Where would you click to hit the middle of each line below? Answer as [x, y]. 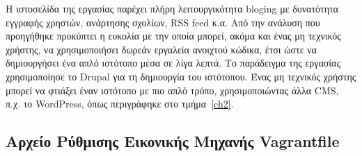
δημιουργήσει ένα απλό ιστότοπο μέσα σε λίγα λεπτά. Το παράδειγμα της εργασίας [173, 63]
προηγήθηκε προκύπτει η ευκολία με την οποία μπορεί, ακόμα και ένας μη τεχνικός [173, 36]
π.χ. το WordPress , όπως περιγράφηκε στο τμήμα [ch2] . [120, 104]
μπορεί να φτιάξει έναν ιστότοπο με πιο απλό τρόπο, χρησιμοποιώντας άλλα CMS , [172, 90]
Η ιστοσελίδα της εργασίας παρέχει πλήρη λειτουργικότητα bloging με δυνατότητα [172, 8]
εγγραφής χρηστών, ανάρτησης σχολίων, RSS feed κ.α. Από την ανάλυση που [163, 22]
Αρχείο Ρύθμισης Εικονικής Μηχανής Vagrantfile [173, 141]
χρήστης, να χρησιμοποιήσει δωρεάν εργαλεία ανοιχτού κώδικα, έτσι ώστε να [161, 49]
